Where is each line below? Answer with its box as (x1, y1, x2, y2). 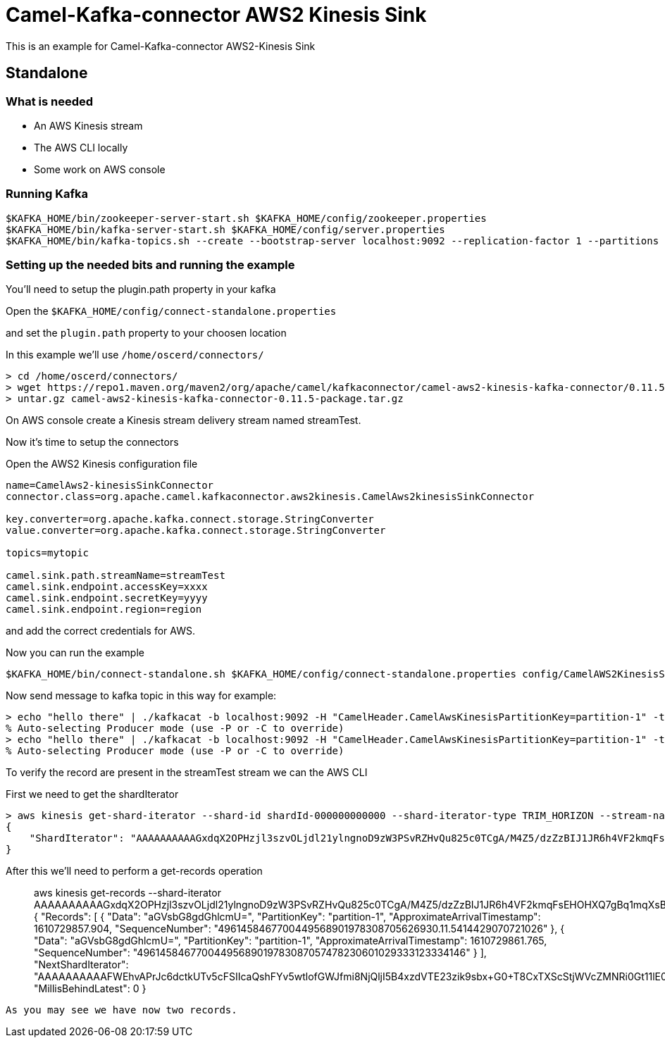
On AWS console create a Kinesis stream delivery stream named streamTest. (6, 414, 361, 427)
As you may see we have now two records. (6, 1004, 237, 1016)
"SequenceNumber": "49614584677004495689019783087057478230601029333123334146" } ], (34, 947, 487, 959)
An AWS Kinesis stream (34, 119, 143, 132)
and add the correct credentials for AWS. (6, 625, 195, 637)
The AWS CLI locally (34, 141, 128, 154)
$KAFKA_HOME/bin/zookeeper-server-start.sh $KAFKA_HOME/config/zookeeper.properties (6, 212, 487, 224)
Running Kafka (6, 187, 88, 201)
